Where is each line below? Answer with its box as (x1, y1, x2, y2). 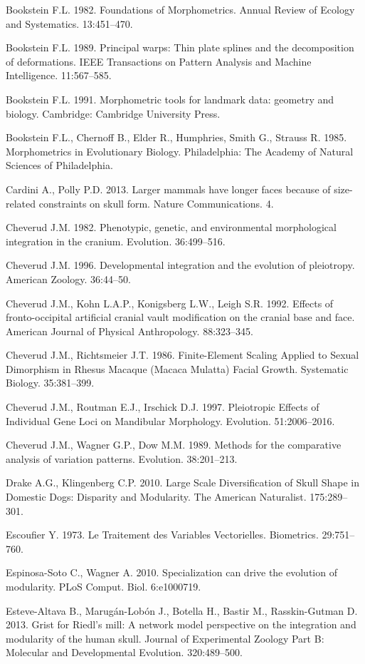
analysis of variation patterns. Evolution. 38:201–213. (6, 451, 238, 466)
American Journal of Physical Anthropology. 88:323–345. (6, 323, 253, 338)
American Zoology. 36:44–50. (6, 271, 131, 286)
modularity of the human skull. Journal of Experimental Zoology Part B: (6, 630, 324, 645)
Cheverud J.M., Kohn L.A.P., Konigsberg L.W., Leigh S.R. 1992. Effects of (6, 295, 334, 310)
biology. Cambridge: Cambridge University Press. (6, 106, 221, 121)
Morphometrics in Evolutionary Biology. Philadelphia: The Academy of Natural (6, 143, 354, 158)
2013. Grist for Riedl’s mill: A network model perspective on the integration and (6, 617, 356, 632)
